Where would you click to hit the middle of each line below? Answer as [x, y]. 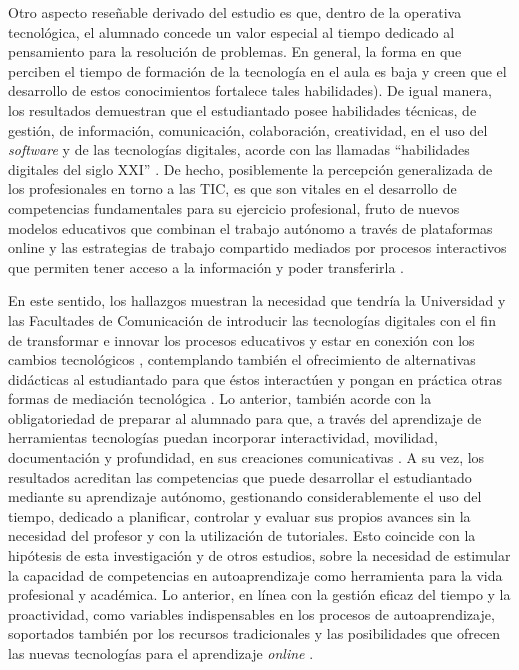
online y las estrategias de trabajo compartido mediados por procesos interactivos [257, 247]
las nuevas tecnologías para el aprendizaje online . [161, 653]
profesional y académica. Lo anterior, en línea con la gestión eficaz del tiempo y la [259, 594]
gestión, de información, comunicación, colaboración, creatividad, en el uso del [248, 129]
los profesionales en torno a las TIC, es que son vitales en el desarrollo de [232, 188]
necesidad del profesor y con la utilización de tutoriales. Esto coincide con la [242, 535]
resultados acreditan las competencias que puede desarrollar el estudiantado [240, 476]
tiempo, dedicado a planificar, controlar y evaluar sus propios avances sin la [239, 515]
